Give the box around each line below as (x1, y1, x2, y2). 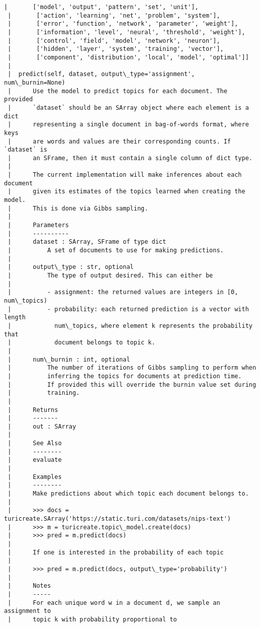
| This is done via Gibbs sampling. (8, 204, 148, 212)
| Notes (8, 582, 51, 590)
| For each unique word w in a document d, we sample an (8, 599, 220, 606)
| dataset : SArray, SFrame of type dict (8, 238, 166, 246)
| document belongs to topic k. (8, 339, 155, 346)
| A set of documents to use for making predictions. (8, 247, 224, 254)
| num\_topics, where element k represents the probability (8, 322, 252, 329)
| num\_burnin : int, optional (8, 356, 130, 363)
